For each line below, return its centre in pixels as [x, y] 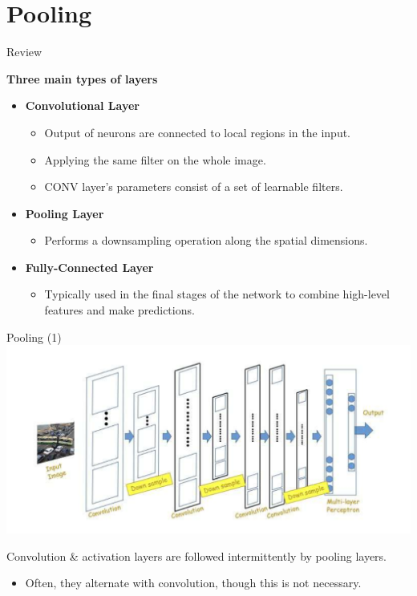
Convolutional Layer [82, 105]
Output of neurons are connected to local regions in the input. [198, 132]
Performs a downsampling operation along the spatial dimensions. [206, 240]
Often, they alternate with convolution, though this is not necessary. [193, 583]
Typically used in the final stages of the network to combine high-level [217, 294]
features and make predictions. [119, 310]
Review [24, 52]
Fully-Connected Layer [89, 267]
